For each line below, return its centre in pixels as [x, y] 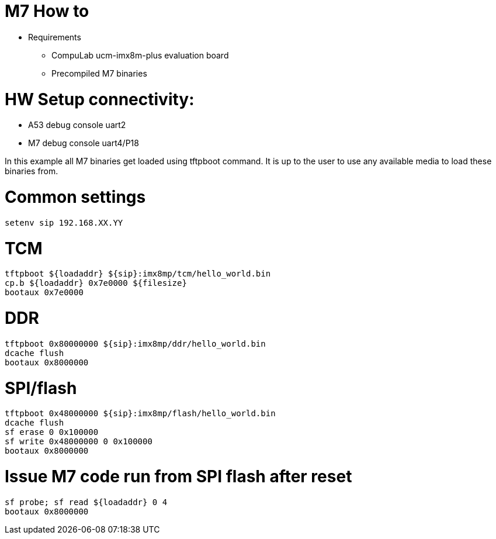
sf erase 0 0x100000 [52, 432]
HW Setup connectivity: [100, 99]
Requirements [55, 37]
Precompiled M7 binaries [99, 73]
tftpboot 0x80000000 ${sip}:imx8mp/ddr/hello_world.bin [135, 343]
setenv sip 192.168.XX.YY [64, 222]
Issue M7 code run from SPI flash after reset [178, 476]
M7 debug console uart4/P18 [84, 143]
